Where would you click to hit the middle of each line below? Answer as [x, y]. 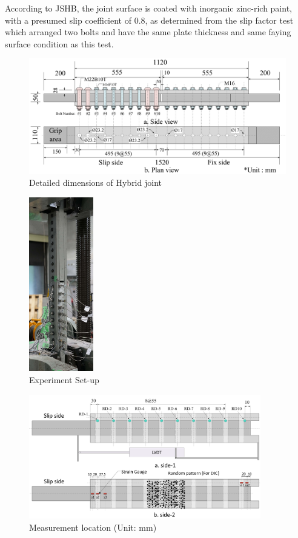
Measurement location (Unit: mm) [93, 527]
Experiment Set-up [64, 380]
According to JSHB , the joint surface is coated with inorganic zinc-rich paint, [148, 8]
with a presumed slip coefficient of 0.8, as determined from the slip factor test [149, 20]
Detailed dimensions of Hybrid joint [95, 182]
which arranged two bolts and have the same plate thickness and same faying [148, 32]
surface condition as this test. [59, 43]
